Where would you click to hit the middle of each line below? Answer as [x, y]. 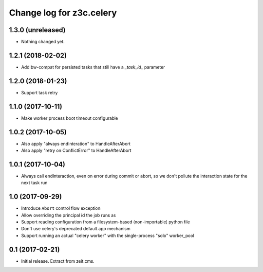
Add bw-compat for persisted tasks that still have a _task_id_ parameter [93, 67]
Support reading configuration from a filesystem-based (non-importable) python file [105, 222]
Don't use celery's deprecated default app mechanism [76, 229]
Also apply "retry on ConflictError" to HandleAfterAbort [76, 150]
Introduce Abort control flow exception [61, 208]
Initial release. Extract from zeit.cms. [58, 261]
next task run [34, 183]
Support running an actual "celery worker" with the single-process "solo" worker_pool [108, 236]
